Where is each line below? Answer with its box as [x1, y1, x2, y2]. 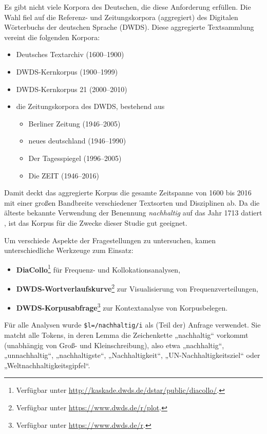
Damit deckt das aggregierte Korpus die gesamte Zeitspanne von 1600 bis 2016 [4, 187, 252, 198]
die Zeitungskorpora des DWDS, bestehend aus [16, 101, 165, 112]
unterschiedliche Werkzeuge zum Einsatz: [4, 245, 133, 256]
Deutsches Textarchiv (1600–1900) [16, 49, 124, 60]
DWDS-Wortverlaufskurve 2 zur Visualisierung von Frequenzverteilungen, [16, 281, 258, 294]
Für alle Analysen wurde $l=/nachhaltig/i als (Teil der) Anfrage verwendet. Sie [4, 319, 261, 330]
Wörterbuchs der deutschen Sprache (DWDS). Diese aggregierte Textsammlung [4, 22, 254, 32]
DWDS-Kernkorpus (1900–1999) [16, 66, 118, 77]
